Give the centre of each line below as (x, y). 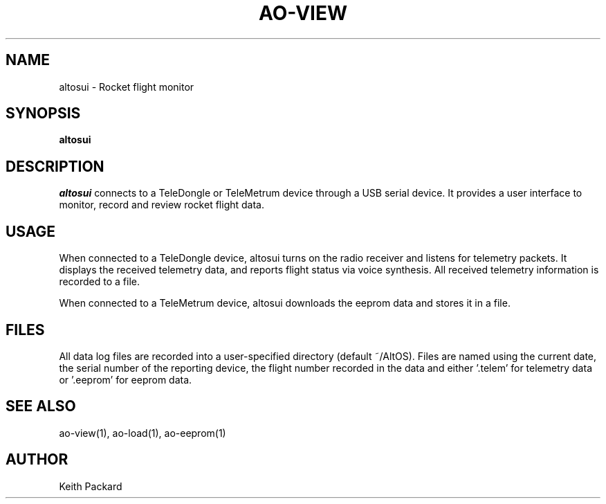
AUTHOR (37, 460)
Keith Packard (91, 486)
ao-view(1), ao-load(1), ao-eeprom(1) (143, 433)
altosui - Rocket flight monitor (127, 87)
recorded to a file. (99, 282)
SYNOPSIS (43, 114)
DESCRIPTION (55, 166)
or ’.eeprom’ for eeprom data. (126, 379)
